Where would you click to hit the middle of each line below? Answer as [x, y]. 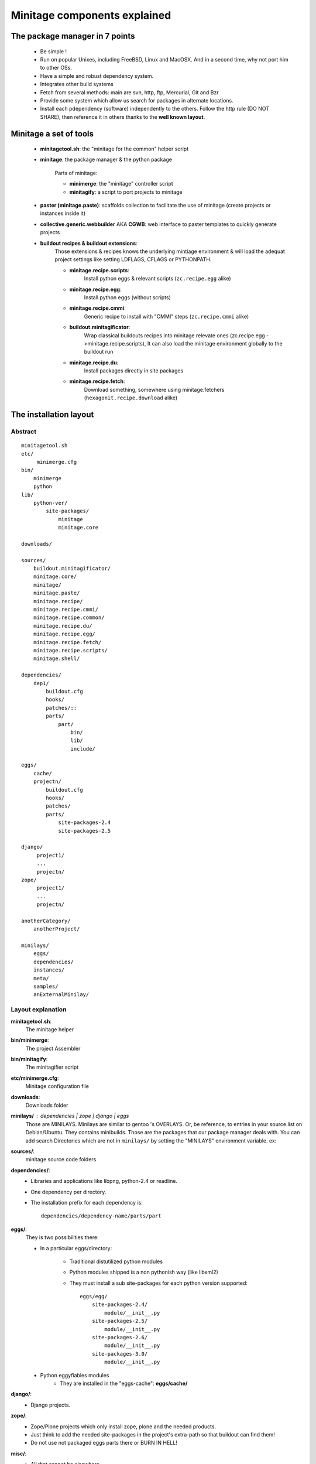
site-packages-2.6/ [120, 1338]
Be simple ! [54, 51]
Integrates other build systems [77, 84]
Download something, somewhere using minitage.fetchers [154, 389]
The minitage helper [50, 1029]
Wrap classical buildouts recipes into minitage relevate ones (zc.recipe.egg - [176, 335]
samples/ [46, 986]
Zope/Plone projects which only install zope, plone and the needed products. [123, 1427]
